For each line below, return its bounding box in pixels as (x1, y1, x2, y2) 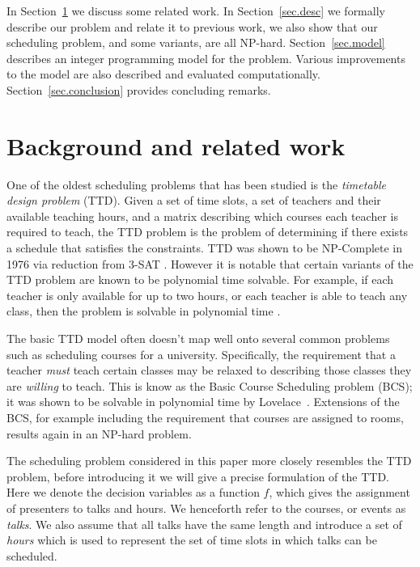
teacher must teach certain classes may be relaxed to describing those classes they (6, 362, 412, 379)
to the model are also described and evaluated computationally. (6, 66, 320, 83)
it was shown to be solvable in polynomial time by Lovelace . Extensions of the (6, 393, 400, 410)
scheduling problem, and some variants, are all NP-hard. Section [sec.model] (6, 34, 385, 51)
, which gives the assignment (269, 484, 410, 501)
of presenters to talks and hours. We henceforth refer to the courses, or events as (6, 499, 406, 516)
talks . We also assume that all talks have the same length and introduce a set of (6, 515, 402, 532)
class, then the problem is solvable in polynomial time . (6, 303, 281, 319)
